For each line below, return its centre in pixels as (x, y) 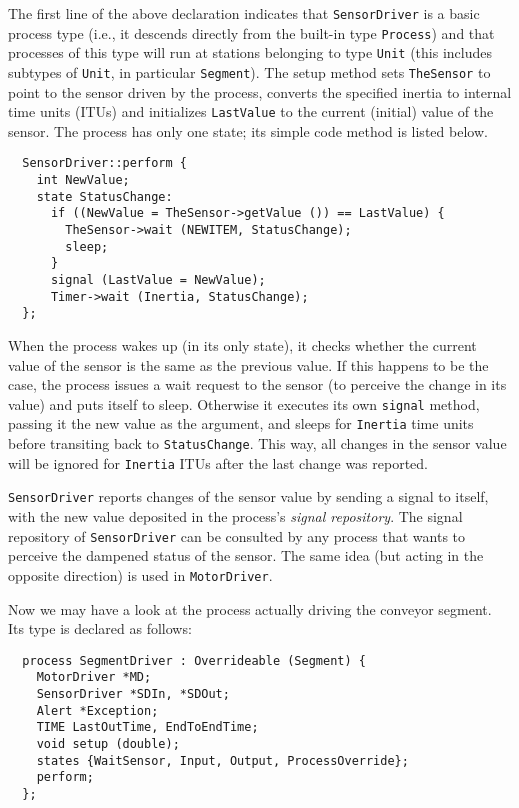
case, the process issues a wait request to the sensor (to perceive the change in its (257, 384)
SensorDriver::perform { (104, 163)
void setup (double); (108, 744)
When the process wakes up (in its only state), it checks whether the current (242, 345)
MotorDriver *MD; (94, 677)
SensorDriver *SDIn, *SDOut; (133, 694)
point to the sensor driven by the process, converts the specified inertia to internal (260, 91)
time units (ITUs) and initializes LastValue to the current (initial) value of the (251, 111)
